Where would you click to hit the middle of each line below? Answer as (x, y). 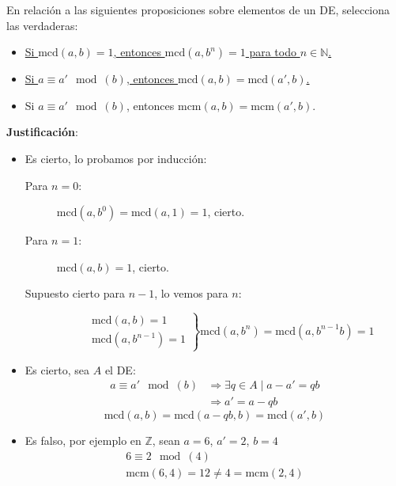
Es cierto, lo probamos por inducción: (116, 158)
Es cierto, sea (57, 369)
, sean (166, 440)
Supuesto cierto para (75, 293)
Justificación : (42, 132)
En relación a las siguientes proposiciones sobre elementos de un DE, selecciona (198, 9)
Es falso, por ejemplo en (83, 440)
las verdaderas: (42, 25)
